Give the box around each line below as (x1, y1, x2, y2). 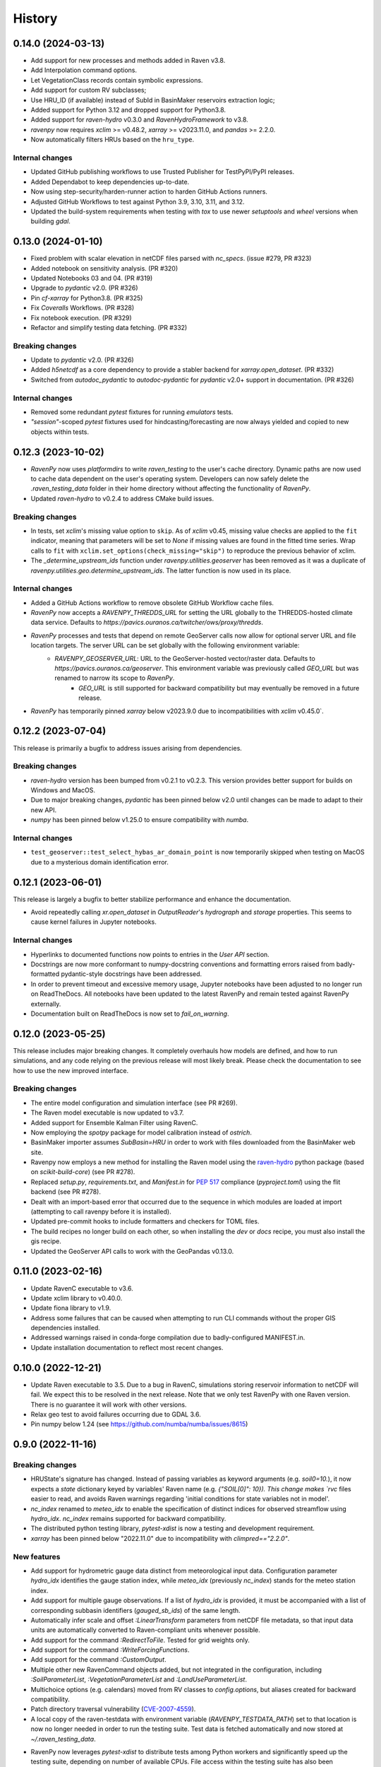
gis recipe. (30, 1237, 61, 1245)
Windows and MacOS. (30, 786, 95, 794)
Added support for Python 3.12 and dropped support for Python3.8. (30, 106, 226, 115)
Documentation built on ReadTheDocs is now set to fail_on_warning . (30, 1009, 229, 1018)
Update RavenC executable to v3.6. (30, 1284, 133, 1293)
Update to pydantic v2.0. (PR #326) (30, 356, 134, 364)
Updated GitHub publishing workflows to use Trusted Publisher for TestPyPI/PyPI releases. (30, 168, 295, 176)
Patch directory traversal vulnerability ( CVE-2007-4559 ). (30, 1705, 196, 1713)
